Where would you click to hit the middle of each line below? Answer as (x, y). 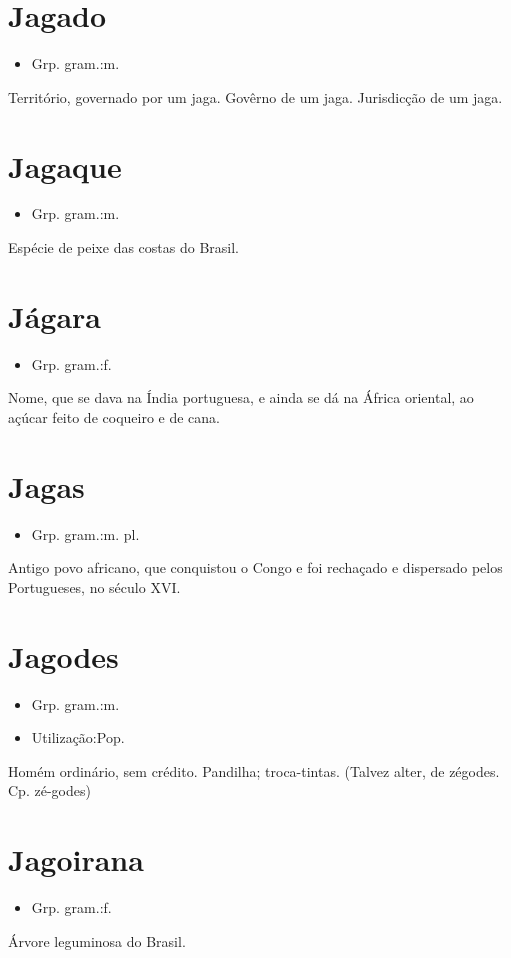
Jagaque (65, 165)
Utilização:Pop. (78, 737)
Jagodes (63, 655)
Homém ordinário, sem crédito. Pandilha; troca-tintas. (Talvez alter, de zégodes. (254, 770)
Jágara (54, 315)
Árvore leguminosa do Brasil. (97, 940)
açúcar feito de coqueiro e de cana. (114, 416)
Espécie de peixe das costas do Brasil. (123, 247)
